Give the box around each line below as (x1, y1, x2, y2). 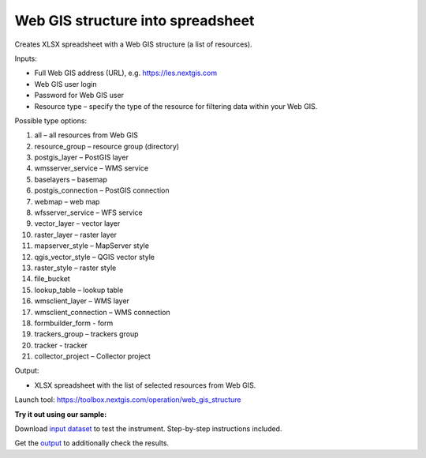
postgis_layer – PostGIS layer (34, 152, 129, 162)
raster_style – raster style (34, 263, 117, 272)
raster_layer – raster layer (34, 230, 118, 239)
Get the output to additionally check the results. (14, 438, 170, 448)
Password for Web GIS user (34, 91, 125, 100)
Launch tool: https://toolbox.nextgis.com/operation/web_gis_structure (14, 395, 241, 404)
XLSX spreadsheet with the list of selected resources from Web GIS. (34, 380, 256, 390)
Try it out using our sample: (14, 409, 107, 419)
